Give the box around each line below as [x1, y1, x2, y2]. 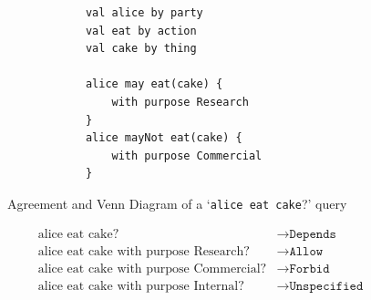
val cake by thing [85, 42, 197, 56]
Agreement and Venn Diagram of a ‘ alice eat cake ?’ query [7, 193, 347, 212]
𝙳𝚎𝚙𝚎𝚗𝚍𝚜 [289, 227, 336, 241]
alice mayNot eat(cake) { [85, 131, 242, 145]
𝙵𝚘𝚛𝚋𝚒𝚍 [289, 262, 330, 275]
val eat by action [85, 24, 197, 37]
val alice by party [85, 6, 203, 19]
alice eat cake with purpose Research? [37, 244, 250, 258]
